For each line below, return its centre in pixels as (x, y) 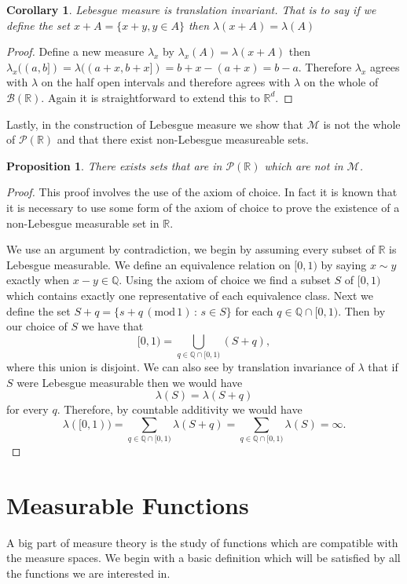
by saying (344, 264)
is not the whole (362, 124)
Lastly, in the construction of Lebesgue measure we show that (155, 124)
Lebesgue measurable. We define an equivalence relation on (148, 264)
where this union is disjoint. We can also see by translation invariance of (180, 367)
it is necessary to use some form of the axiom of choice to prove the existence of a (203, 207)
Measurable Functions (128, 504)
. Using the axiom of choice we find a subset (225, 280)
